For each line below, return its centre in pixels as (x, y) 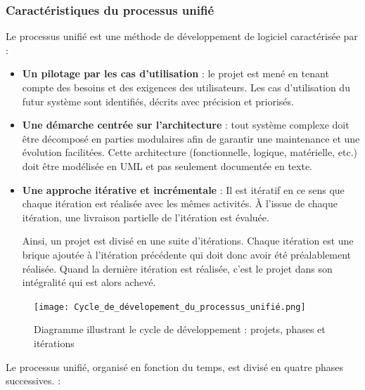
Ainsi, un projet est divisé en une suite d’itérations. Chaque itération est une (188, 241)
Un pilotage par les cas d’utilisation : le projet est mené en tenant (175, 73)
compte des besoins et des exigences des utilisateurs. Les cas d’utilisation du (186, 87)
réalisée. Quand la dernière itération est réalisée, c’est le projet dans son (177, 268)
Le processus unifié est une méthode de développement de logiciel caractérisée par (182, 36)
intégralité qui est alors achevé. (89, 282)
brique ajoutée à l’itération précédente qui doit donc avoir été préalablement (187, 254)
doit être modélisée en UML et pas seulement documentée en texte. (167, 165)
